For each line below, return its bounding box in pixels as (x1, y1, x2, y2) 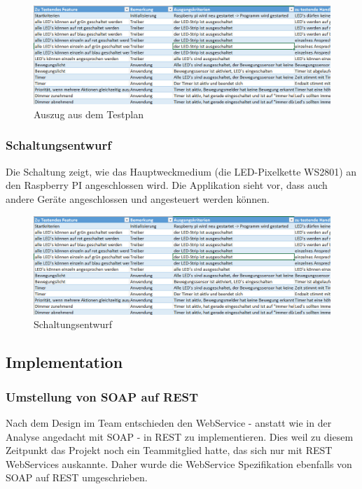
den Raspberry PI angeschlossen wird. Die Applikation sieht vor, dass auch (6, 178, 328, 192)
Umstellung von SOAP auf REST (6, 388, 199, 405)
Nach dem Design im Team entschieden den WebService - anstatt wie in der (6, 416, 332, 430)
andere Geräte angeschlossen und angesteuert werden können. (6, 191, 270, 206)
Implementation (6, 351, 123, 373)
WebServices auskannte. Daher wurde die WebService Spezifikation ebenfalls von (6, 456, 352, 471)
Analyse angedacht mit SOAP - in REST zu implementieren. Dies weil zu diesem (6, 429, 354, 444)
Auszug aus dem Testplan (34, 106, 144, 121)
